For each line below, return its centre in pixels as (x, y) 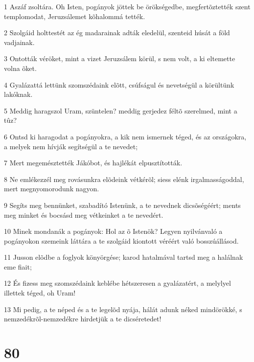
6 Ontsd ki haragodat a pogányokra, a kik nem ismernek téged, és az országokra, (125, 136)
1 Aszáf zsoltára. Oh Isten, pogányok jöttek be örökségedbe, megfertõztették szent (127, 6)
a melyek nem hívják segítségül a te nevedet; (71, 146)
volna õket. (20, 68)
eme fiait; (18, 266)
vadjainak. (19, 42)
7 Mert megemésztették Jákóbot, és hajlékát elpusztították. (93, 163)
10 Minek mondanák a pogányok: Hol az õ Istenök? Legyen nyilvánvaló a (113, 231)
